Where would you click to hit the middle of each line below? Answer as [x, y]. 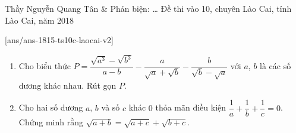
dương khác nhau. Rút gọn [67, 85]
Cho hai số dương [51, 107]
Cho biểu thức [45, 65]
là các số [275, 65]
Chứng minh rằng [51, 122]
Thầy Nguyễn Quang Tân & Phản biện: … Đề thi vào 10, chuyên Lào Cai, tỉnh [148, 8]
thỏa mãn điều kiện [191, 107]
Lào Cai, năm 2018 [40, 20]
